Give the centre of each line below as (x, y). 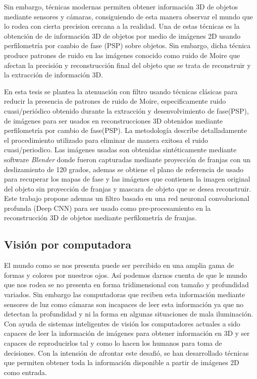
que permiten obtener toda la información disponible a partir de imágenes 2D (122, 362)
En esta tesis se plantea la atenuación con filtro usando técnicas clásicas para (121, 91)
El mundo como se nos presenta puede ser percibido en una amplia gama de (119, 265)
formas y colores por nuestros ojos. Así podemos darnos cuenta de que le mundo (126, 275)
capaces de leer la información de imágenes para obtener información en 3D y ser (127, 333)
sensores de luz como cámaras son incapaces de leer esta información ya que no (124, 304)
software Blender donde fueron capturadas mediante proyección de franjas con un (128, 159)
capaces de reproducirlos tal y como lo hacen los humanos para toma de (113, 343)
